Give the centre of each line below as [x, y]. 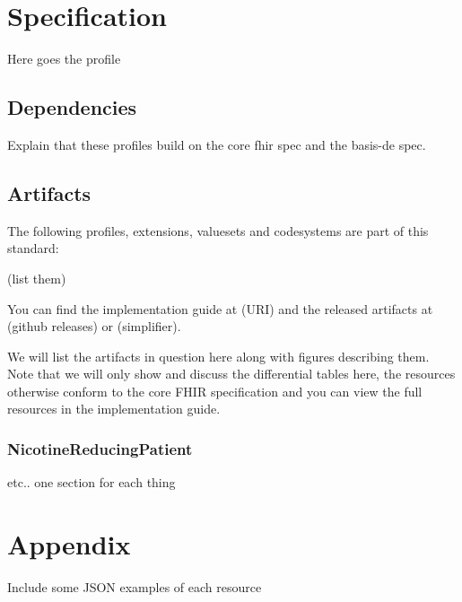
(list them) [37, 278]
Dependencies [72, 107]
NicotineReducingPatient [100, 448]
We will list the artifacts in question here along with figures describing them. [218, 356]
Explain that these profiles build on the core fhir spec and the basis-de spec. [217, 144]
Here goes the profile [64, 59]
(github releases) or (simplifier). [94, 326]
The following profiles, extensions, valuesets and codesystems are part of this [218, 230]
